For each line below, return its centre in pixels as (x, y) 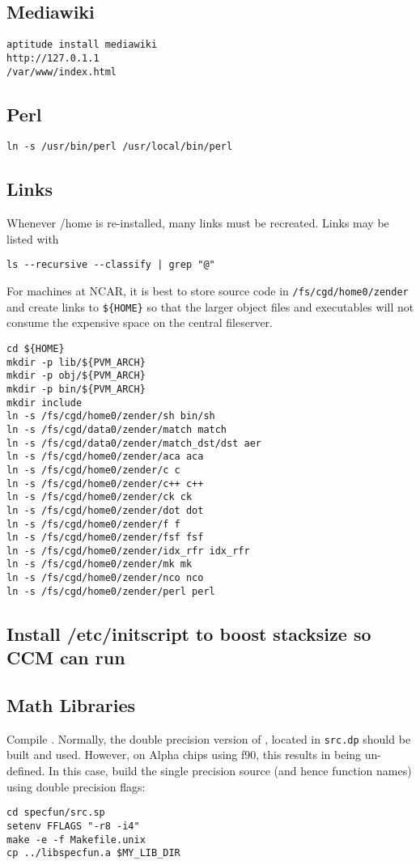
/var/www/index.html (62, 72)
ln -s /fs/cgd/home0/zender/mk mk (100, 564)
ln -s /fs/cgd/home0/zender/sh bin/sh (111, 416)
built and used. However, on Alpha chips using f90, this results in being (184, 755)
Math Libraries (71, 705)
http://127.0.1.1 (53, 58)
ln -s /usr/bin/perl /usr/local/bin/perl (120, 147)
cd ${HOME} (36, 348)
